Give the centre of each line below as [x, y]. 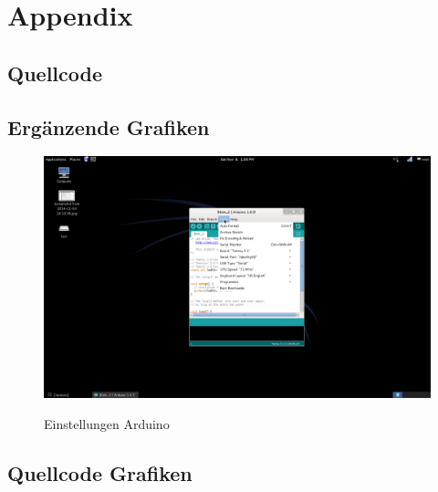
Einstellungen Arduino [107, 423]
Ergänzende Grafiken [109, 126]
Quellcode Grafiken [100, 472]
